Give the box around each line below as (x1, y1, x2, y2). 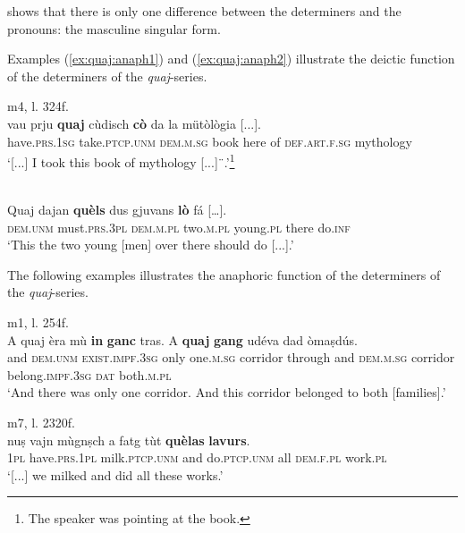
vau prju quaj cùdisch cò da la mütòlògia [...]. (7, 114, 262, 132)
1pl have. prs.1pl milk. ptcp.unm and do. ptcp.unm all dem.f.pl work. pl (7, 448, 387, 467)
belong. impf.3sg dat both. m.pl (7, 365, 172, 384)
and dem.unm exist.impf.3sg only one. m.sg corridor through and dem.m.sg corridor (7, 348, 455, 367)
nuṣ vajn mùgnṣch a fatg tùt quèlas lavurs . (7, 430, 250, 449)
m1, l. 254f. (7, 312, 69, 331)
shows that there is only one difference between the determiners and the (7, 2, 402, 20)
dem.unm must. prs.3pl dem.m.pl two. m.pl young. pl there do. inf (7, 217, 351, 236)
